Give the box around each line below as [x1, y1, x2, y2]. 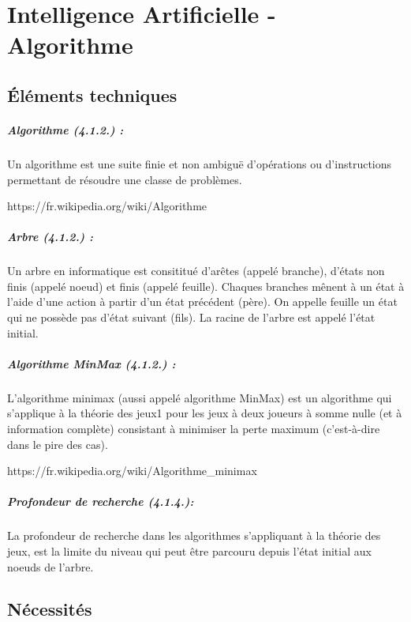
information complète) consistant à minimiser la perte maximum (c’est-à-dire [7, 420, 380, 436]
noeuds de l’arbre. [7, 558, 94, 575]
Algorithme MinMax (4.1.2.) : [7, 355, 176, 371]
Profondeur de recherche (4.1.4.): [7, 493, 194, 510]
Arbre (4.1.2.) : [7, 228, 94, 245]
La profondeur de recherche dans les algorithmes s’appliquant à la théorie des [7, 527, 381, 544]
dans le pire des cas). [7, 435, 108, 452]
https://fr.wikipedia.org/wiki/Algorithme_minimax [7, 462, 257, 479]
